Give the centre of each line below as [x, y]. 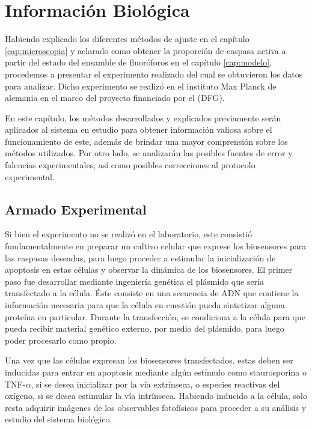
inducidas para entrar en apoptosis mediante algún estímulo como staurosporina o [156, 372]
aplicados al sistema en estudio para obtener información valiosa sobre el [139, 129]
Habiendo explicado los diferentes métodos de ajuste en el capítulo [127, 39]
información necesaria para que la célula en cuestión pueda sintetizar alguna [145, 305]
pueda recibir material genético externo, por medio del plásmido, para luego [145, 328]
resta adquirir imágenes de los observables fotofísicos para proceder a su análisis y [156, 407]
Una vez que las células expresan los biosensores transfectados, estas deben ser [149, 360]
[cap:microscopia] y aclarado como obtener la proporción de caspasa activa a [145, 50]
